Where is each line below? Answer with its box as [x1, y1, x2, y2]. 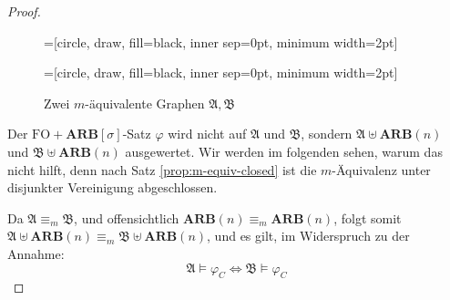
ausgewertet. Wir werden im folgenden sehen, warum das [125, 141, 443, 160]
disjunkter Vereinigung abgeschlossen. [7, 178, 218, 197]
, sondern [301, 124, 353, 143]
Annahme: [7, 243, 65, 263]
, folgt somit [333, 208, 402, 227]
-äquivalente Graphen [85, 93, 205, 112]
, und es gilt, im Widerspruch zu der [207, 226, 410, 245]
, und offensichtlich [74, 208, 179, 227]
